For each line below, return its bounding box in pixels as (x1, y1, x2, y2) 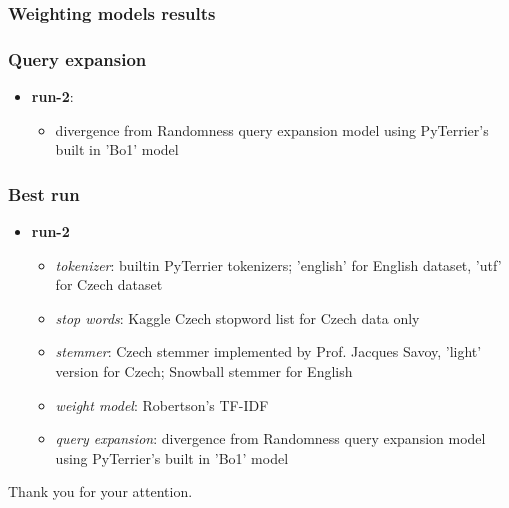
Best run (8, 181, 80, 206)
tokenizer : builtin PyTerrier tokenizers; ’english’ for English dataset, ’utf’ (55, 254, 502, 275)
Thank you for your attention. (8, 481, 193, 502)
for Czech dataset (55, 274, 163, 295)
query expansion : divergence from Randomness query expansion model (55, 428, 486, 449)
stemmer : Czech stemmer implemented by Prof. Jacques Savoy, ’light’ (55, 341, 482, 362)
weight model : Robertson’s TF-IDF (55, 394, 269, 415)
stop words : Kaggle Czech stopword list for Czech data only (55, 307, 420, 328)
